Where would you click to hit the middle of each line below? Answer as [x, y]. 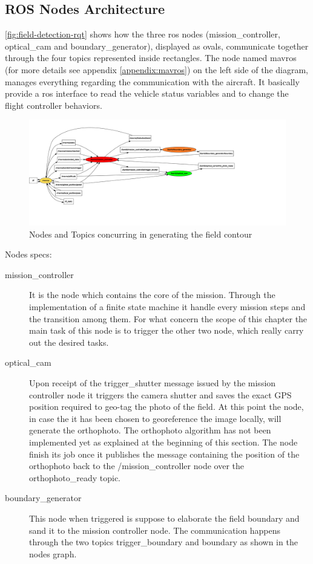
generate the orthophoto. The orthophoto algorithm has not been [150, 430]
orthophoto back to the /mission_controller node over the [137, 466]
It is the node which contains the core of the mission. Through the [152, 295]
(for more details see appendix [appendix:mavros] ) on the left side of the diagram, [157, 69]
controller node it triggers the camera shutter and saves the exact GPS [160, 394]
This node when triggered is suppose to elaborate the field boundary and [164, 518]
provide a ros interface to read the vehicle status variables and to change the [147, 93]
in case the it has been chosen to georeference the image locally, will [155, 418]
